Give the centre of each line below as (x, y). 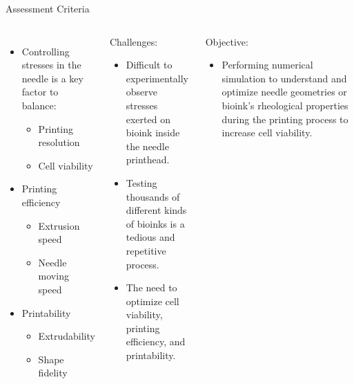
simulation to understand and (284, 78)
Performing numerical (267, 65)
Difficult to (149, 65)
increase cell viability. (267, 132)
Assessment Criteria (48, 8)
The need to (151, 287)
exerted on (148, 119)
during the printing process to (285, 119)
